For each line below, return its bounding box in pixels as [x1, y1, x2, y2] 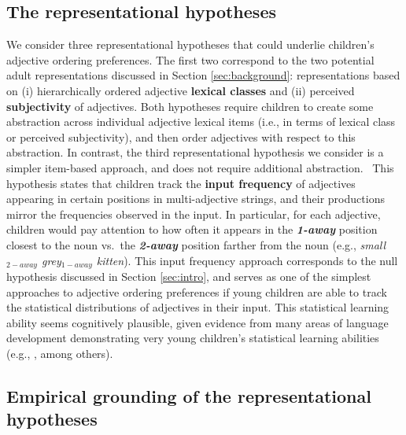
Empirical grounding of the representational [6, 383, 371, 407]
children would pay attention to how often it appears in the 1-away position [6, 221, 378, 238]
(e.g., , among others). [6, 345, 113, 361]
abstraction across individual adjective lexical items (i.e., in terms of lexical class [6, 113, 396, 130]
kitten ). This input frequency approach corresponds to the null [96, 252, 398, 268]
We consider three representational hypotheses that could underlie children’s [6, 36, 375, 53]
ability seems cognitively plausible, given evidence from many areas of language [6, 314, 389, 330]
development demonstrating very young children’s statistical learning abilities [6, 330, 379, 346]
